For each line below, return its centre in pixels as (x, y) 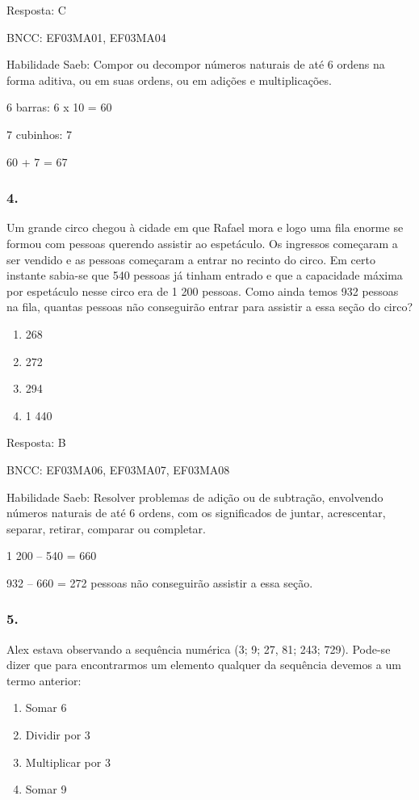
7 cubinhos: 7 (39, 134)
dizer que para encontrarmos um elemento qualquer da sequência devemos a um (204, 665)
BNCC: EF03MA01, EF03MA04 (86, 37)
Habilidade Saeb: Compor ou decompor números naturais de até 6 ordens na (196, 64)
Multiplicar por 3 (68, 762)
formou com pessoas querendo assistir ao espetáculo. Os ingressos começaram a (202, 243)
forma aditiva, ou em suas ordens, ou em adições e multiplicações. (169, 80)
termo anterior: (44, 680)
